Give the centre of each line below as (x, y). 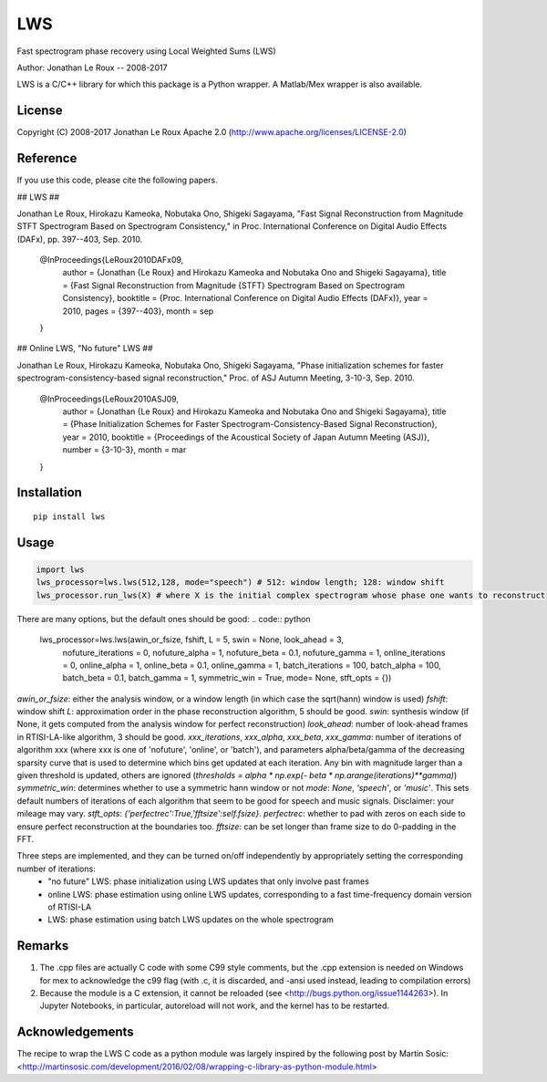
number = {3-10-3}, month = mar (124, 450)
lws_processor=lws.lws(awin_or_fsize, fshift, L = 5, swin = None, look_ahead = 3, (192, 640)
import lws (60, 569)
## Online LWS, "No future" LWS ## (85, 349)
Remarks (43, 946)
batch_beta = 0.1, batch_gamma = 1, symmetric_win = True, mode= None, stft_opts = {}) (227, 678)
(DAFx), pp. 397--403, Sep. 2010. (80, 239)
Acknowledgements (75, 1032)
